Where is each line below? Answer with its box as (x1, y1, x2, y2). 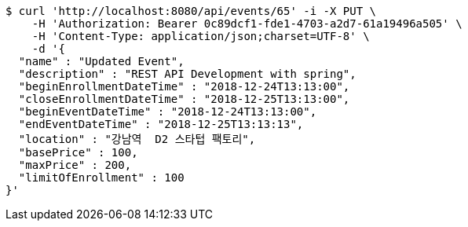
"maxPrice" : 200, (18, 159, 132, 171)
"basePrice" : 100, (18, 146, 138, 159)
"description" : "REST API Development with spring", (18, 68, 356, 80)
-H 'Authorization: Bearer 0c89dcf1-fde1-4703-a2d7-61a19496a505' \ (31, 17, 463, 30)
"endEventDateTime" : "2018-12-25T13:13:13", (18, 118, 304, 130)
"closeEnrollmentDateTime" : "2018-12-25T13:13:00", (18, 93, 350, 105)
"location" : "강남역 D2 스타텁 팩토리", (18, 133, 256, 145)
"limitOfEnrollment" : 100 (18, 171, 185, 184)
